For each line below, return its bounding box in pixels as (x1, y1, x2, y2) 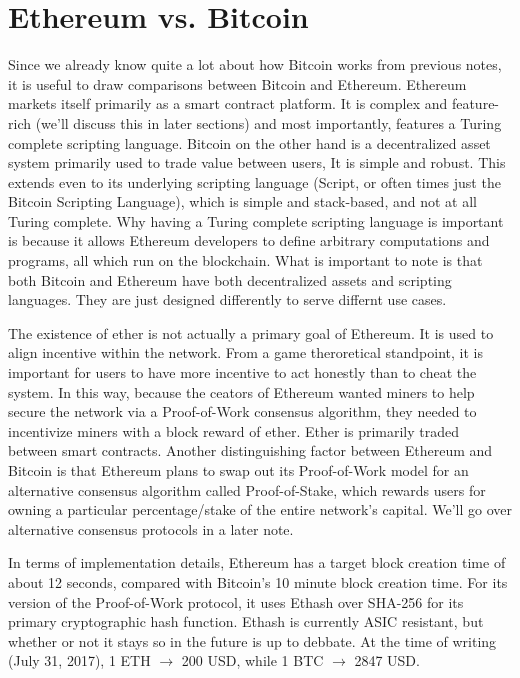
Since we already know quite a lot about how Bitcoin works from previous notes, (8, 54, 502, 75)
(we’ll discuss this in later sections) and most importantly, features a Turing (35, 112, 502, 133)
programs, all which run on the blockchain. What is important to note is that (8, 250, 483, 271)
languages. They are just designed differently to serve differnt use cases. (8, 289, 447, 310)
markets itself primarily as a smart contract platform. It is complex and (8, 93, 448, 114)
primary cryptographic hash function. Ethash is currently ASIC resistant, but (8, 611, 484, 632)
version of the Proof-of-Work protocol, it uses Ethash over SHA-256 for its (8, 591, 464, 612)
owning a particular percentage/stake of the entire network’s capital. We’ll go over (8, 499, 512, 520)
